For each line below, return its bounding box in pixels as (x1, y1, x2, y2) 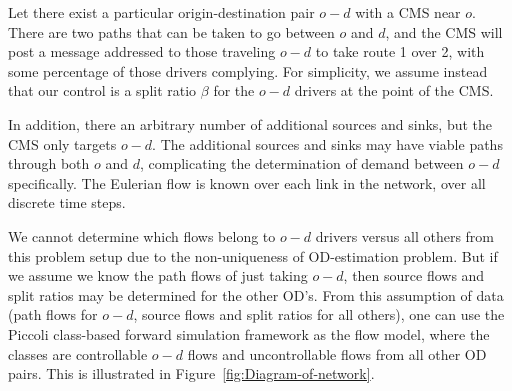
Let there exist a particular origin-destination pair (8, 2, 315, 22)
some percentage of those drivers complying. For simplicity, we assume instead (8, 60, 488, 81)
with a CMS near (355, 2, 461, 22)
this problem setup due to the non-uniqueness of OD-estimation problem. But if (8, 245, 498, 266)
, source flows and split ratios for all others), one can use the (133, 304, 505, 325)
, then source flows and (343, 265, 485, 286)
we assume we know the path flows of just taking (8, 265, 308, 286)
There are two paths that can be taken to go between (8, 21, 335, 42)
